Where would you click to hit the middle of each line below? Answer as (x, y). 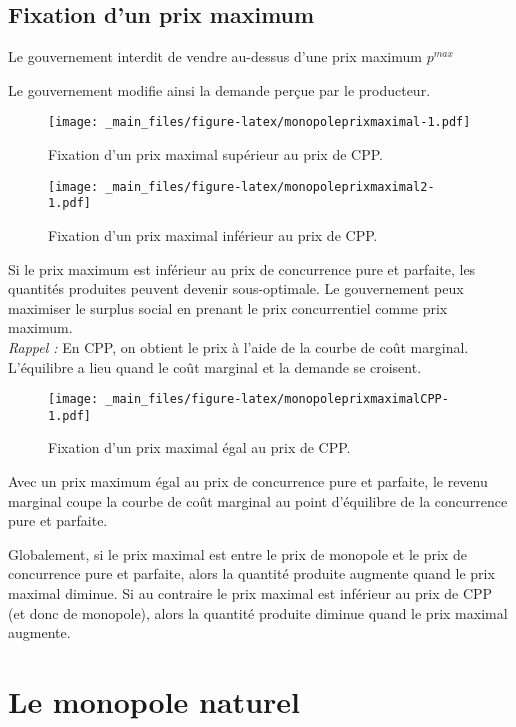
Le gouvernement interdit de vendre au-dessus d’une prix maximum (215, 56)
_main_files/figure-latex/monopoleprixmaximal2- (270, 186)
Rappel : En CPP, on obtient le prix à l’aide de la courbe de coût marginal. (238, 346)
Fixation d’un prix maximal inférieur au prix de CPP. (213, 234)
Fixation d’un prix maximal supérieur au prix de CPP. (215, 154)
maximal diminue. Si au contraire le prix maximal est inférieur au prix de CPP (250, 592)
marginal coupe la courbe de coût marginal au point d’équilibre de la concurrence (258, 500)
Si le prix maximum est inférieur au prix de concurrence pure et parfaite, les (242, 268)
